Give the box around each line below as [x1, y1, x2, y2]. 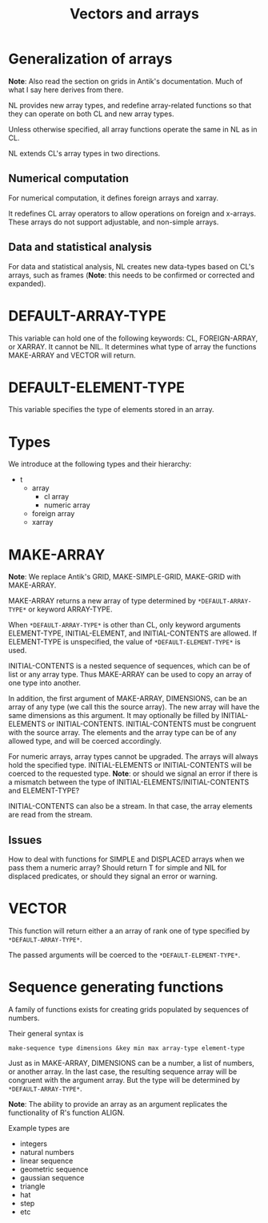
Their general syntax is [8, 1029, 84, 1038]
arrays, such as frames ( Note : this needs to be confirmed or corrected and [8, 270, 254, 280]
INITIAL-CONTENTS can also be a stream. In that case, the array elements [8, 801, 254, 811]
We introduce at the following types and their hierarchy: [8, 459, 192, 469]
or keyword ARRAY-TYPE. [27, 604, 113, 614]
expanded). [8, 278, 46, 289]
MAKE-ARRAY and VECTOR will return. [8, 350, 136, 360]
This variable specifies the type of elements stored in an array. [8, 405, 214, 414]
